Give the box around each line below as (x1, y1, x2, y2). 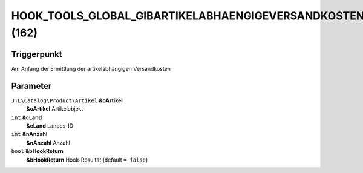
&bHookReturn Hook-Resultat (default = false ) (26, 156, 148, 163)
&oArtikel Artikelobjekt (26, 105, 83, 113)
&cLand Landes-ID (26, 122, 74, 129)
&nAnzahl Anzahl (26, 139, 71, 146)
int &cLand (11, 114, 42, 121)
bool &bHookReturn (11, 148, 64, 155)
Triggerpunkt (11, 49, 63, 59)
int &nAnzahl (11, 131, 48, 138)
